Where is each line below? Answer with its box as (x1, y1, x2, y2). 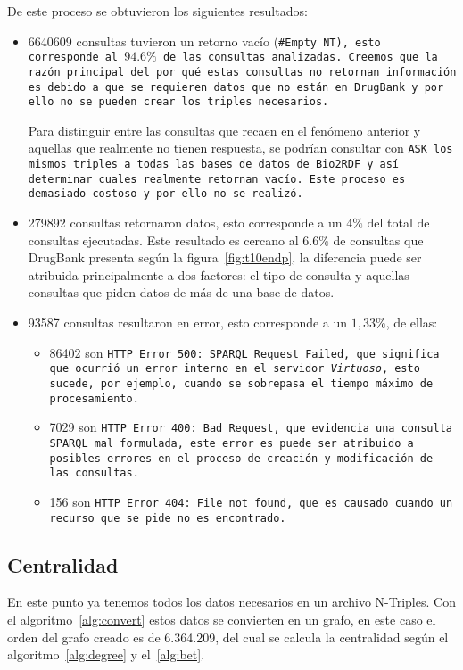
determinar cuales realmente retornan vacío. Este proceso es (28, 172, 406, 186)
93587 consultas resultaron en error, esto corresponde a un (28, 313, 348, 332)
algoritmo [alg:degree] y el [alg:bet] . (7, 645, 205, 664)
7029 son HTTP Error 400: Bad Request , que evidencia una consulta (49, 418, 452, 436)
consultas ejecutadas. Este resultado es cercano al (28, 230, 299, 249)
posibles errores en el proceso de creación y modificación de (49, 451, 434, 465)
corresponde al (28, 51, 119, 64)
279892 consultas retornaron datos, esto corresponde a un (28, 213, 343, 232)
